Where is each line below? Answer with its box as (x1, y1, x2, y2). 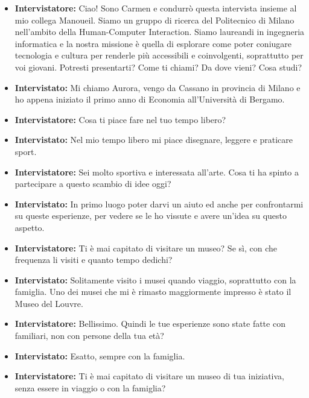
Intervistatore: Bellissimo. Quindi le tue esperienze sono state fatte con (14, 317, 285, 330)
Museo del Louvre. (14, 297, 83, 309)
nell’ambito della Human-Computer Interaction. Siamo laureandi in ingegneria (14, 25, 305, 38)
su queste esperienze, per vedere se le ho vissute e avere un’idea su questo (14, 209, 287, 222)
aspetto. (14, 221, 45, 233)
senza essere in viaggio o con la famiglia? (14, 381, 166, 394)
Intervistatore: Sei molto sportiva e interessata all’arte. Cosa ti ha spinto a (14, 165, 299, 178)
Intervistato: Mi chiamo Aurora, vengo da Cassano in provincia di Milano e (14, 81, 301, 93)
